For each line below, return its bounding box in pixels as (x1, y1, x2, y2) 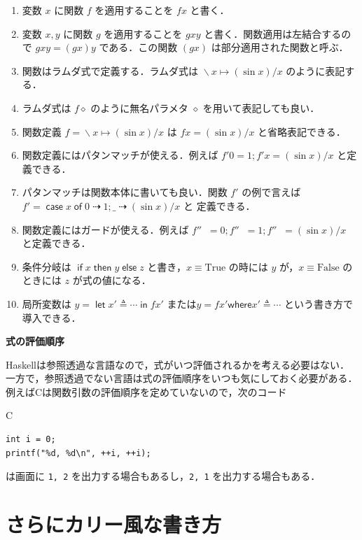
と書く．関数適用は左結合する (204, 26, 342, 41)
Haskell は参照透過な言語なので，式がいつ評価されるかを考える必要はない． (6, 357, 350, 371)
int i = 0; (6, 434, 56, 445)
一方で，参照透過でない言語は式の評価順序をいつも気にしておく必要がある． (6, 371, 358, 385)
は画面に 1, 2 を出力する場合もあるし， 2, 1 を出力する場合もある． (6, 469, 321, 483)
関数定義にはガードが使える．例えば (22, 222, 189, 236)
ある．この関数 (109, 40, 178, 55)
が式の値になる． (72, 273, 151, 287)
